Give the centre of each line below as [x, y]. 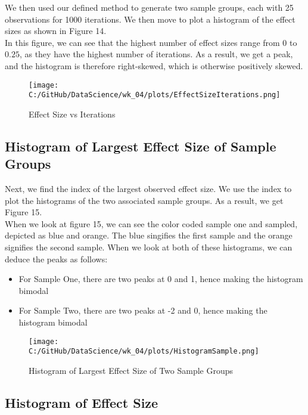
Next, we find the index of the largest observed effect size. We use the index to [148, 189]
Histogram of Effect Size [82, 402]
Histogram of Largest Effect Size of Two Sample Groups [131, 370]
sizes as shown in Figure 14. [56, 31]
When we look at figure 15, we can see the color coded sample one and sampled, [151, 223]
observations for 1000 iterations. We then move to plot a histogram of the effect [150, 19]
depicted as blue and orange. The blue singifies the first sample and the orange [149, 235]
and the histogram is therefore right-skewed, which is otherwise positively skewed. [154, 65]
